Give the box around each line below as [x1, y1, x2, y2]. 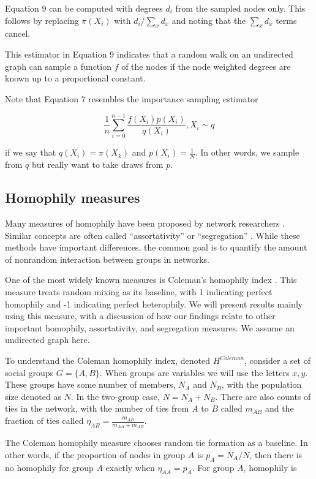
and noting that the [171, 13, 246, 26]
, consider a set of [244, 354, 310, 367]
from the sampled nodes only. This [175, 2, 306, 14]
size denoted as [5, 390, 61, 402]
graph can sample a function [5, 59, 111, 72]
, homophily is [243, 461, 297, 473]
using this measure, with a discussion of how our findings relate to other [5, 309, 276, 322]
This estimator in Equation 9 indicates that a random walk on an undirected [5, 47, 293, 60]
